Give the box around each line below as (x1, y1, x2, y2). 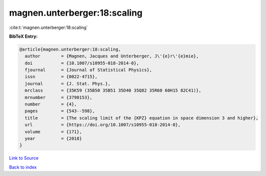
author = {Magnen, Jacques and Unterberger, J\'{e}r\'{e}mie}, (25, 53, 199, 59)
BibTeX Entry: (9, 33, 38, 39)
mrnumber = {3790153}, (25, 95, 93, 100)
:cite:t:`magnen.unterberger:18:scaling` (9, 25, 88, 30)
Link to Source (9, 155, 39, 161)
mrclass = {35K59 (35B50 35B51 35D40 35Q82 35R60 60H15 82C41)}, (25, 88, 201, 93)
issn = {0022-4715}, (25, 74, 98, 79)
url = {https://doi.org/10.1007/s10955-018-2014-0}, (25, 122, 181, 127)
